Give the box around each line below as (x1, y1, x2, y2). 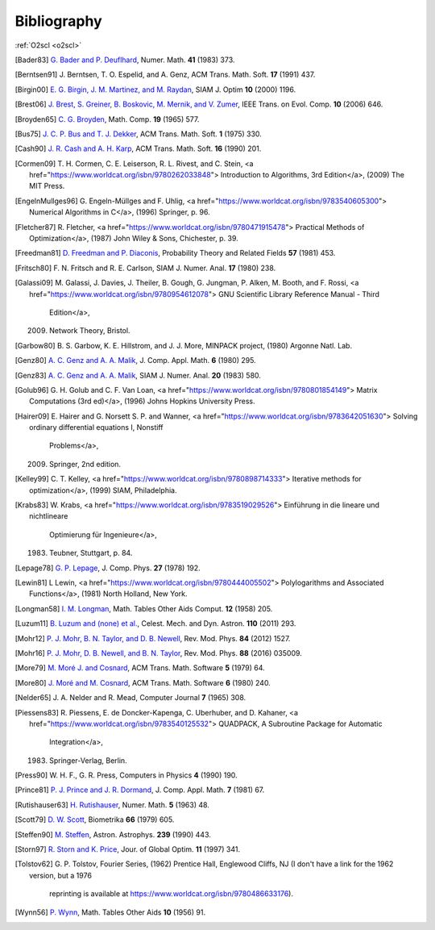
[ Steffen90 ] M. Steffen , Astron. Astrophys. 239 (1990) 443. (14, 829, 211, 839)
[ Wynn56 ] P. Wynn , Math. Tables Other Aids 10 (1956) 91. (14, 907, 205, 917)
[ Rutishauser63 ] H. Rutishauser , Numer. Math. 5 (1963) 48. (14, 799, 209, 810)
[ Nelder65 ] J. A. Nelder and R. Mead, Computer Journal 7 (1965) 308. (14, 693, 246, 703)
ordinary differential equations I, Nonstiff (29, 423, 164, 432)
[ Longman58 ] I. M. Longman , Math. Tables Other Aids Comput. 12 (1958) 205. (14, 603, 273, 613)
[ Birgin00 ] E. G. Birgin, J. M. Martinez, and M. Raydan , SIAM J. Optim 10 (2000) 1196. (14, 85, 296, 94)
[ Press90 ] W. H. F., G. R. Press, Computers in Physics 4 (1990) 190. (14, 770, 238, 780)
